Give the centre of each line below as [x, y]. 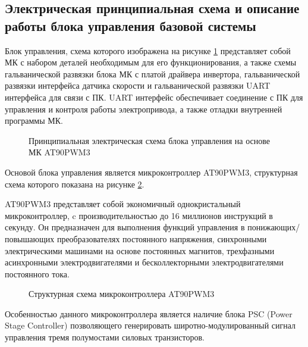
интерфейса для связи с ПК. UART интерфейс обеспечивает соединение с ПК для [154, 97]
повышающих [30, 238]
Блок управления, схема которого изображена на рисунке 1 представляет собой [148, 50]
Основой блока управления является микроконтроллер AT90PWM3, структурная [151, 172]
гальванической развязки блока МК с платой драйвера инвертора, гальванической [153, 74]
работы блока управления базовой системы [131, 25]
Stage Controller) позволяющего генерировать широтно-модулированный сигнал [150, 325]
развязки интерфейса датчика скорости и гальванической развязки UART [138, 85]
